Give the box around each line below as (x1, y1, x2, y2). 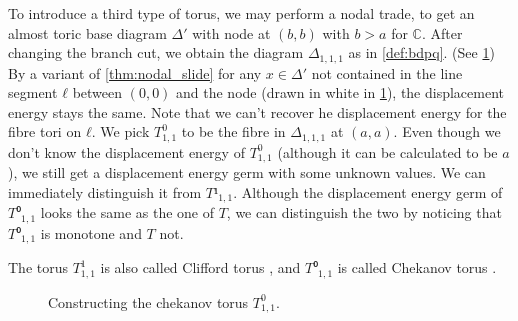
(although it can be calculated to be (277, 141, 498, 162)
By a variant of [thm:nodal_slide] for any (8, 62, 262, 83)
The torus (8, 257, 69, 278)
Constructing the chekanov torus (48, 291, 249, 312)
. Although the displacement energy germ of (233, 181, 503, 202)
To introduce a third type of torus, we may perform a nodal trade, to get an (8, 3, 475, 23)
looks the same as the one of (40, 202, 214, 223)
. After (421, 22, 463, 43)
